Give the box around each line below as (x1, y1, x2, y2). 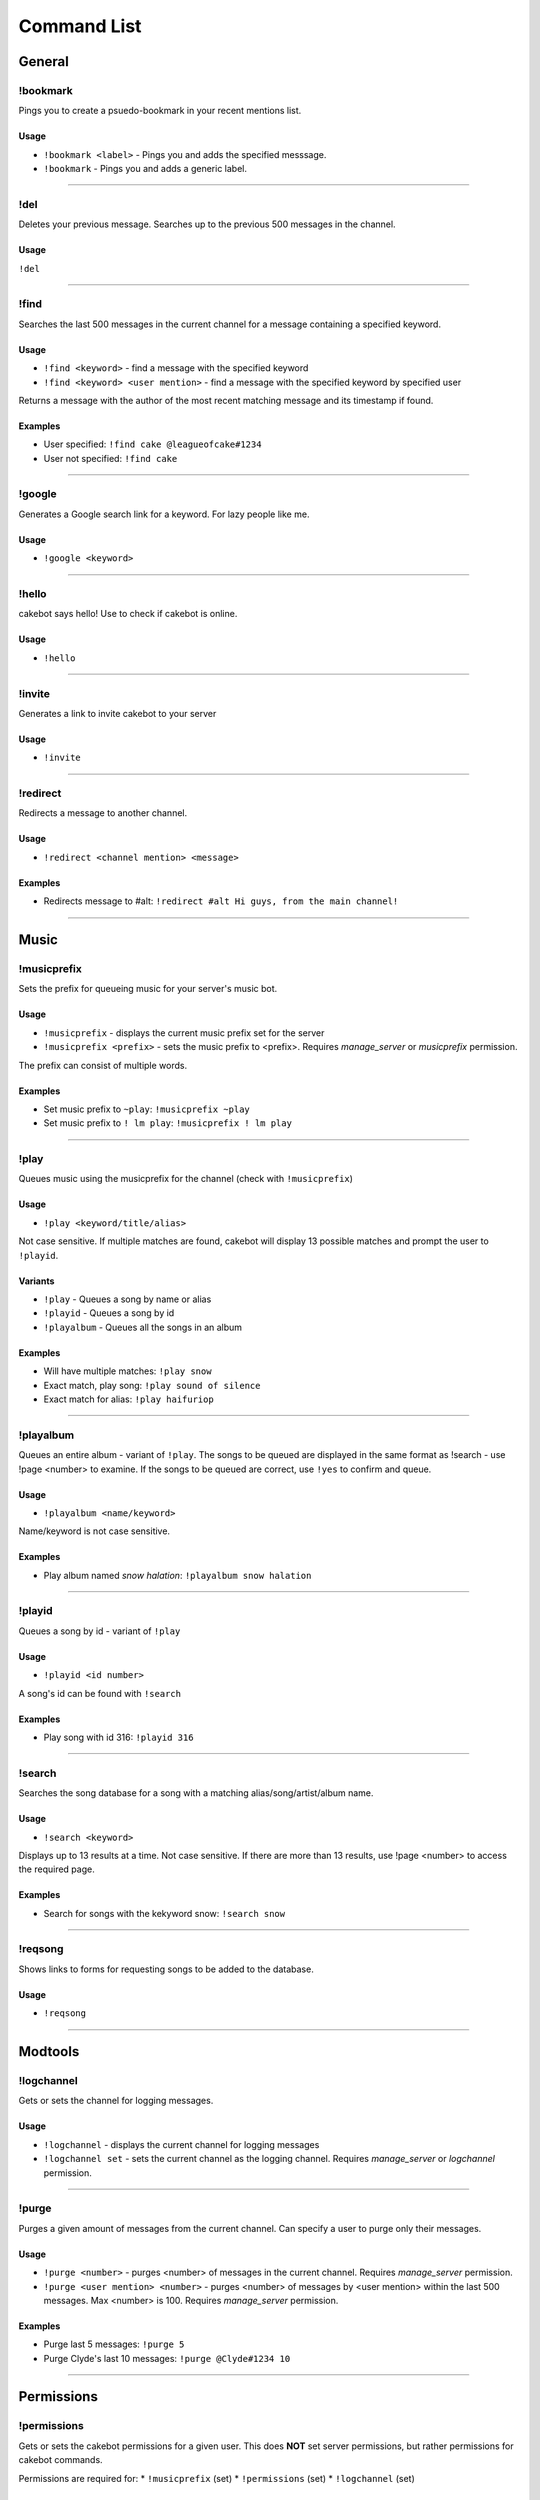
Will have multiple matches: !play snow (43, 1365, 212, 1377)
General (18, 53, 70, 70)
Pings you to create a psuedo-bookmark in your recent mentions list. (18, 105, 302, 117)
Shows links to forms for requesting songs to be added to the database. (18, 1963, 314, 1975)
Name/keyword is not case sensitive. (18, 1525, 170, 1537)
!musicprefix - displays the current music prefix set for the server (43, 1026, 325, 1039)
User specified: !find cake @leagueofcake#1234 (43, 438, 262, 450)
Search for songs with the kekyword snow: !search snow (43, 1907, 285, 1919)
